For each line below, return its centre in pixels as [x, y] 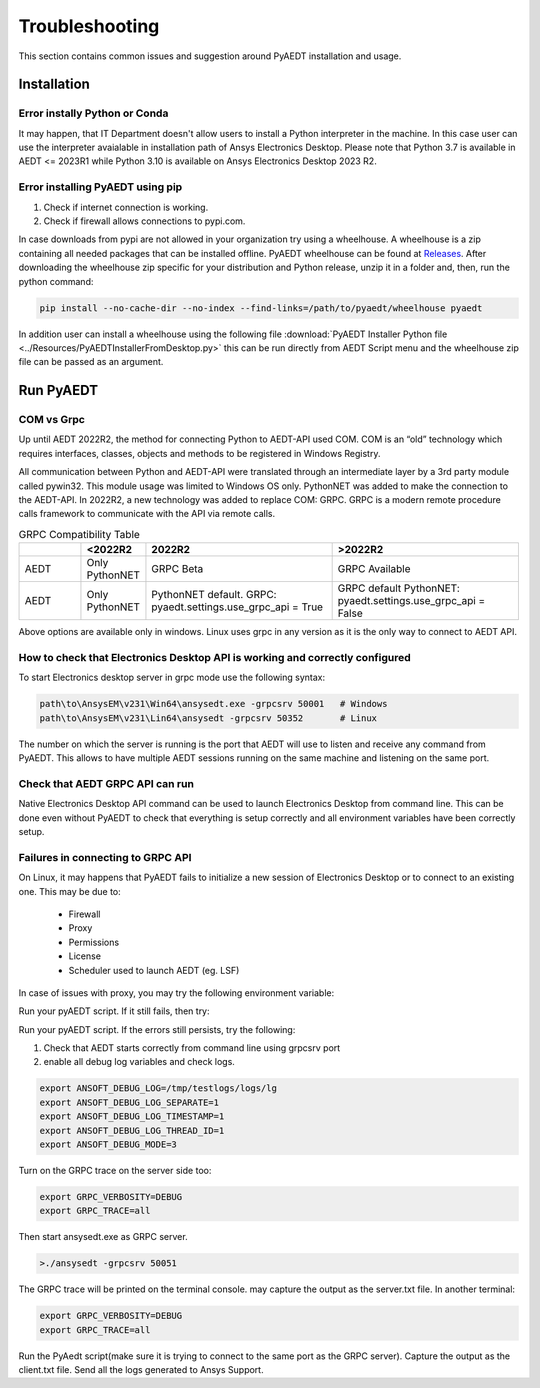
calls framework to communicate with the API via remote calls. [147, 514]
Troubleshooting [89, 26]
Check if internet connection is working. [126, 207]
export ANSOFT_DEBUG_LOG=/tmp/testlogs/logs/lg [158, 1088]
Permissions [94, 942]
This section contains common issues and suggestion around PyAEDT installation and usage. [210, 56]
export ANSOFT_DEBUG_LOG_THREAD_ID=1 [132, 1130]
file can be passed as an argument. [91, 362]
